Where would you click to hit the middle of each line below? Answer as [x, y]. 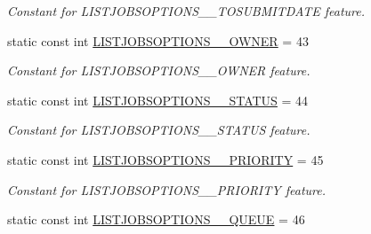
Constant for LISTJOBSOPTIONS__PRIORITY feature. [166, 189]
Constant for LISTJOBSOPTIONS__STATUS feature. [159, 130]
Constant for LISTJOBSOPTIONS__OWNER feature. [159, 70]
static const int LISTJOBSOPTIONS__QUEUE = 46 [156, 219]
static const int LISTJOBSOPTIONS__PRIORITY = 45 [165, 159]
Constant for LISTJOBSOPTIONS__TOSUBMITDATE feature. [186, 11]
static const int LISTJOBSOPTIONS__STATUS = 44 [158, 100]
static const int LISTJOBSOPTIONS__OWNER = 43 [158, 40]
